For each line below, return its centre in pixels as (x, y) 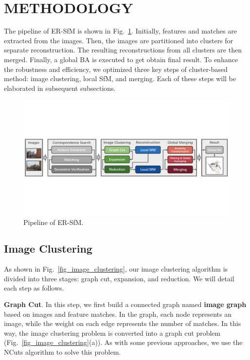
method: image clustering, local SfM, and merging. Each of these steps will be (120, 78)
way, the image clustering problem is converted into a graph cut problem (112, 333)
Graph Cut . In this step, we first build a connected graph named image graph (125, 304)
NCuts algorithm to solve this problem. (62, 351)
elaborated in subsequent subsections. (60, 88)
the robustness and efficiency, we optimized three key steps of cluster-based (116, 69)
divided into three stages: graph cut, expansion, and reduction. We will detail (119, 278)
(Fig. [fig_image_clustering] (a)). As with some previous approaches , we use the (123, 342)
